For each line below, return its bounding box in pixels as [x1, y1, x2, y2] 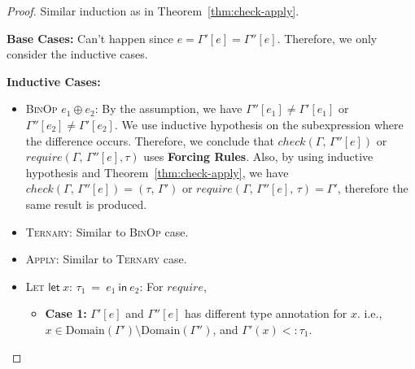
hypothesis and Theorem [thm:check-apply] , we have [25, 163, 289, 180]
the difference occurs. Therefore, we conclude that [25, 132, 274, 149]
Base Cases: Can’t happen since [7, 29, 173, 46]
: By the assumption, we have [94, 100, 242, 117]
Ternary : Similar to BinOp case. [25, 223, 189, 240]
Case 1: [45, 305, 87, 322]
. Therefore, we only [277, 29, 378, 46]
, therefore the [337, 180, 408, 197]
